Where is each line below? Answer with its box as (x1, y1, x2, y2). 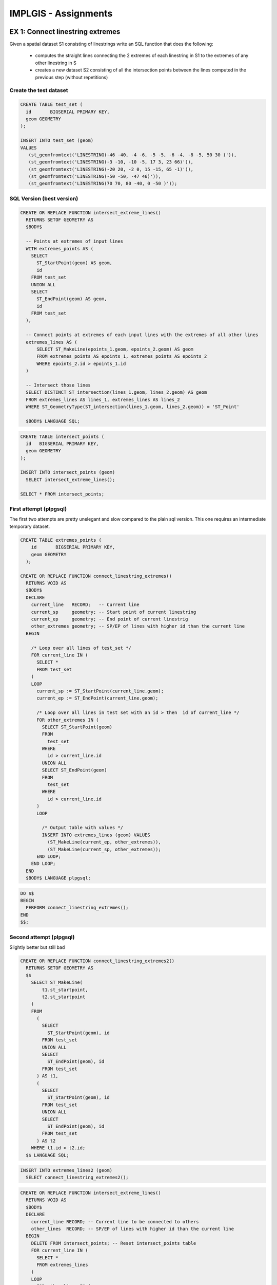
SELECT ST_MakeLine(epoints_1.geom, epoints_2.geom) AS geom (36, 346, 194, 352)
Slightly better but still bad (9, 944, 65, 950)
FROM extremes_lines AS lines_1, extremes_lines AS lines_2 (26, 396, 180, 402)
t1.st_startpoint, (42, 987, 88, 993)
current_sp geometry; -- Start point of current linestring (31, 609, 196, 615)
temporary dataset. (9, 523, 50, 529)
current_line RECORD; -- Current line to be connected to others (31, 1219, 199, 1224)
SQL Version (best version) (9, 195, 78, 202)
